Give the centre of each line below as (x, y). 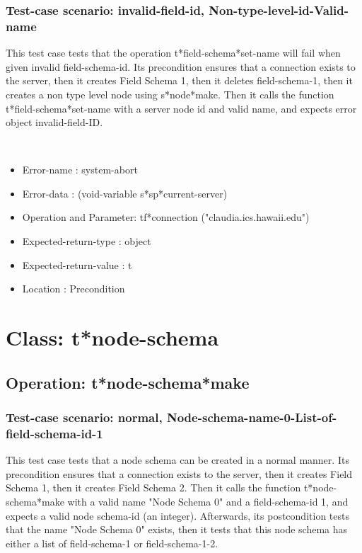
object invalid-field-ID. (54, 122)
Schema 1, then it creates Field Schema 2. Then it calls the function (153, 488)
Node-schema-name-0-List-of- (252, 417)
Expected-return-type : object (87, 241)
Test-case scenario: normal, (84, 417)
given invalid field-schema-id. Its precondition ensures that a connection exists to (181, 66)
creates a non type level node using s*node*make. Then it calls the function (170, 94)
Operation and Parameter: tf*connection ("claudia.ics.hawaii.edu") (166, 217)
